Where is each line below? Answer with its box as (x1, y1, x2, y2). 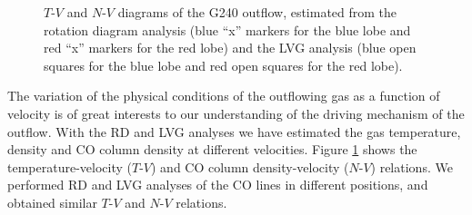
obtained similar (7, 192, 97, 211)
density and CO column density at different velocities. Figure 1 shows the (7, 140, 417, 159)
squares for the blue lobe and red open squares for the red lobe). (44, 55, 403, 74)
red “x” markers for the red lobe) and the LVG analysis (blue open (44, 38, 417, 57)
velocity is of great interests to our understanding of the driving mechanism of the (7, 103, 465, 122)
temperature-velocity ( (7, 157, 132, 176)
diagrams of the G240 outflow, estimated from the (117, 3, 397, 21)
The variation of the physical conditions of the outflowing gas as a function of (7, 86, 440, 105)
